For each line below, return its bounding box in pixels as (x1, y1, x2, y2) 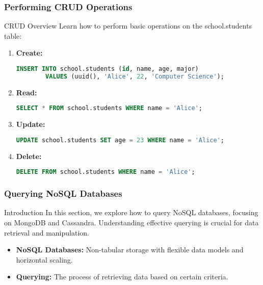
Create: (16, 47, 43, 58)
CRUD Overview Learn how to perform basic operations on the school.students (4, 20, 252, 31)
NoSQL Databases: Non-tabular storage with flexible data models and (16, 244, 244, 255)
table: (4, 30, 22, 41)
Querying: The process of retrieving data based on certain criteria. (16, 271, 228, 282)
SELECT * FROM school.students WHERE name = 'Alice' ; (16, 105, 202, 112)
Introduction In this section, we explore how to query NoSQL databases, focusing (4, 207, 258, 218)
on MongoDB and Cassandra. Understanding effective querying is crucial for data (4, 217, 259, 227)
